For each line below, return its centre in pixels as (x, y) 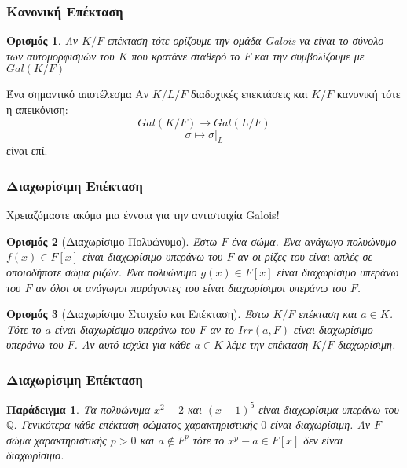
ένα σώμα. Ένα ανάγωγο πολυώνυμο (314, 241)
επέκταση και (328, 314)
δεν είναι (323, 439)
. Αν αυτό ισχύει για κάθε (132, 344)
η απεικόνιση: (37, 109)
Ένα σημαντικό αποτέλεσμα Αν (78, 94)
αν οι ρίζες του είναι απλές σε (305, 256)
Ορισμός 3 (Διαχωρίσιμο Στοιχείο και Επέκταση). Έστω (138, 314)
